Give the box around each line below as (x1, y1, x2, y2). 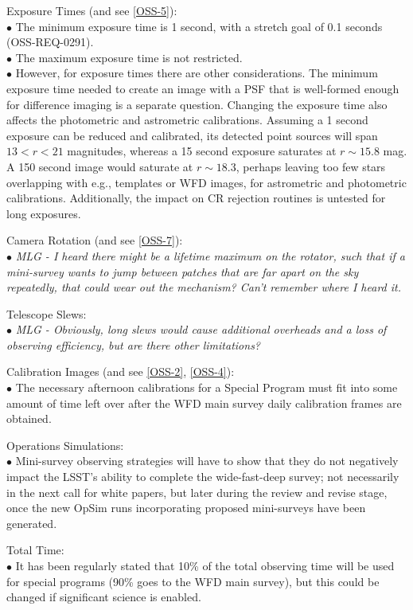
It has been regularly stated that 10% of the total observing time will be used (15, 557, 395, 573)
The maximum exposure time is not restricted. (15, 49, 243, 65)
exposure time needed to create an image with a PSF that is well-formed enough (6, 80, 399, 96)
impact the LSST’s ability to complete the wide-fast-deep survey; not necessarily (6, 468, 399, 485)
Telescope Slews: (6, 305, 87, 322)
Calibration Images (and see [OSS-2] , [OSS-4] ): (6, 363, 235, 380)
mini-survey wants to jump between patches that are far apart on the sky (6, 263, 359, 280)
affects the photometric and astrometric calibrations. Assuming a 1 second (6, 111, 368, 128)
